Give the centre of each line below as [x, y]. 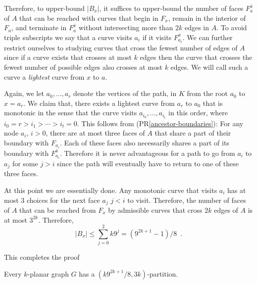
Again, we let [24, 93]
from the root [207, 93]
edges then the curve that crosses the [196, 57]
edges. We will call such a [209, 67]
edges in [197, 27]
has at [237, 190]
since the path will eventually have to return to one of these [148, 163]
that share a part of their [193, 133]
